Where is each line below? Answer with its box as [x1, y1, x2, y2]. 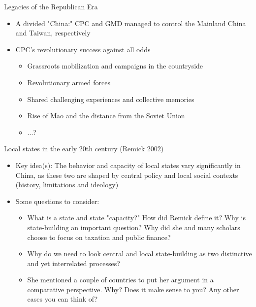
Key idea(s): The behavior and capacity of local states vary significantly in [15, 160, 241, 170]
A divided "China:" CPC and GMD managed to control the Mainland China [15, 18, 246, 28]
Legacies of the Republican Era [4, 1, 98, 11]
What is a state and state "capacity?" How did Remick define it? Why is [27, 212, 246, 223]
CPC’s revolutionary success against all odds [15, 44, 151, 54]
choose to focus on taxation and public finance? [27, 232, 171, 242]
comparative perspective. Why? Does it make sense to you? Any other [27, 284, 239, 294]
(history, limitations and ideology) [15, 179, 119, 190]
